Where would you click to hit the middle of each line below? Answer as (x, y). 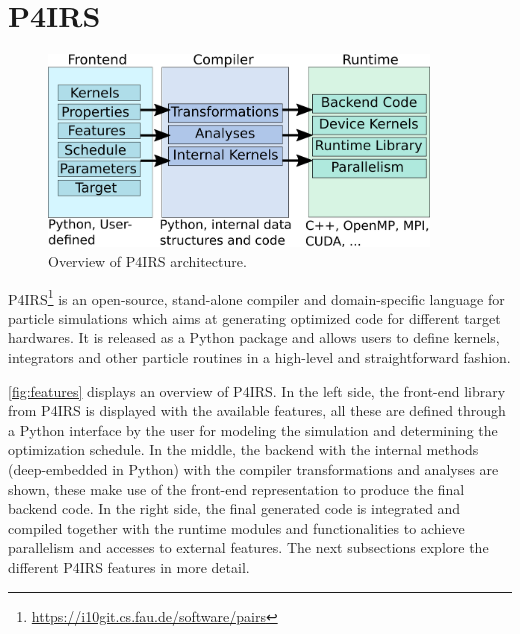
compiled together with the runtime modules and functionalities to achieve (236, 527)
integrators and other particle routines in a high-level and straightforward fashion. (259, 356)
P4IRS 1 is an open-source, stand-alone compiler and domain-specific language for (256, 297)
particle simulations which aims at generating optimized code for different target (254, 317)
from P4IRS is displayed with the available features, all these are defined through (257, 410)
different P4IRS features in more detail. (129, 566)
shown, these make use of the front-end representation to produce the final (236, 488)
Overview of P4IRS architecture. (147, 260)
